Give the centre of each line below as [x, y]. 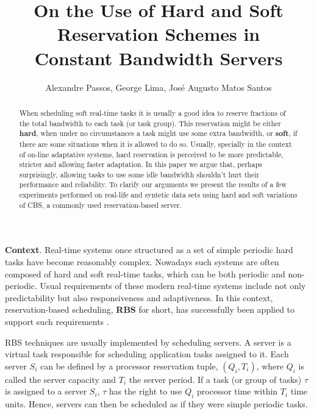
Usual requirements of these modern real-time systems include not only [173, 286]
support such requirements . [57, 322]
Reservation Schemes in [159, 34]
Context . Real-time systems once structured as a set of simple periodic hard [149, 250]
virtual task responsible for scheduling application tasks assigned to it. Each [147, 354]
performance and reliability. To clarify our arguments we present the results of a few [153, 184]
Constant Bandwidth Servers [159, 58]
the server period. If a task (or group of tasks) [215, 379]
